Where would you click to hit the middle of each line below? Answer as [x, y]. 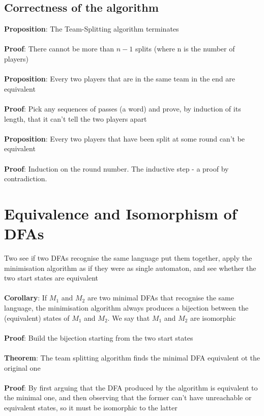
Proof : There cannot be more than [59, 49]
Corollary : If [26, 298]
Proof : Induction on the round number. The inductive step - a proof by [116, 168]
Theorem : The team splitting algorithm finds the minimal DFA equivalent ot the [132, 357]
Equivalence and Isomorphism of [121, 213]
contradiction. [26, 178]
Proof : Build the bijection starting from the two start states [99, 337]
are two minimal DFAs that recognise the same [160, 298]
